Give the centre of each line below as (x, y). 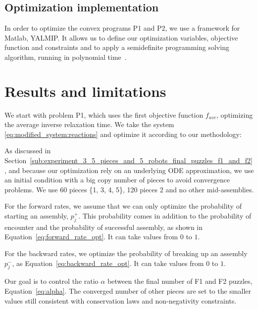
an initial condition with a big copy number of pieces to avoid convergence (117, 180)
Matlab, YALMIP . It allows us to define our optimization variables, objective (121, 37)
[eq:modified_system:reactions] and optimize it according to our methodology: (123, 134)
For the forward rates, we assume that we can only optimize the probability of (123, 206)
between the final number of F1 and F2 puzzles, (180, 281)
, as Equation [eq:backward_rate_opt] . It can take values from (108, 263)
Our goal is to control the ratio (52, 281)
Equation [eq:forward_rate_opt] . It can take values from (91, 237)
